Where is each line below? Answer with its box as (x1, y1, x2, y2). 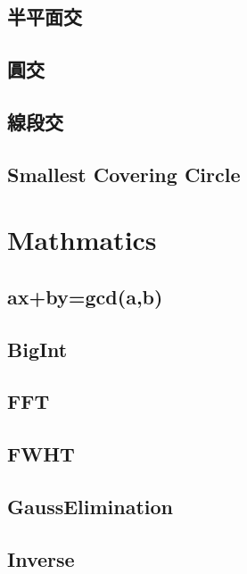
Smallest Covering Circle (7, 160, 241, 187)
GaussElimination (7, 493, 174, 520)
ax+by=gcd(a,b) (7, 282, 163, 310)
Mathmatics (7, 221, 157, 258)
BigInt (7, 335, 68, 362)
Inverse (7, 545, 75, 572)
